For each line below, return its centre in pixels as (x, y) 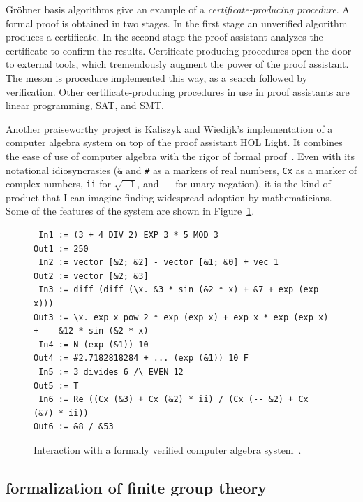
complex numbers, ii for (58, 184)
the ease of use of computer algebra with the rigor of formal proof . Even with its (180, 156)
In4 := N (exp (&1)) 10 (94, 344)
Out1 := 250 (61, 249)
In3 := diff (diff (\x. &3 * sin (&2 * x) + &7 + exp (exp (179, 290)
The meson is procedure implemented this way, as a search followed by (157, 77)
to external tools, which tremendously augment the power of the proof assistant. (177, 64)
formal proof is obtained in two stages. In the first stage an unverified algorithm (177, 23)
